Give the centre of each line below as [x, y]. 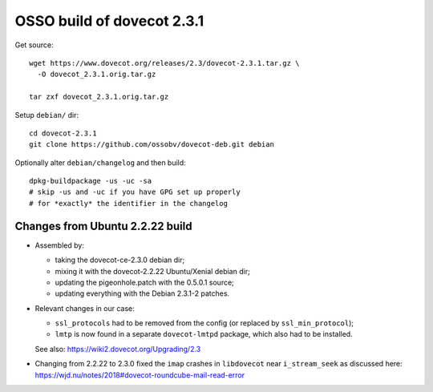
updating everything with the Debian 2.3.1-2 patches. [142, 293]
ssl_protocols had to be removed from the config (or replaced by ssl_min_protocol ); [204, 323]
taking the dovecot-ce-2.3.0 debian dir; [120, 260]
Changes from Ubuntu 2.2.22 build [103, 226]
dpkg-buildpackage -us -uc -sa [91, 181]
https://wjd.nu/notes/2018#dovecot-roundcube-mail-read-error [140, 375]
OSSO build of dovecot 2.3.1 [109, 21]
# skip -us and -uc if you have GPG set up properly [135, 192]
